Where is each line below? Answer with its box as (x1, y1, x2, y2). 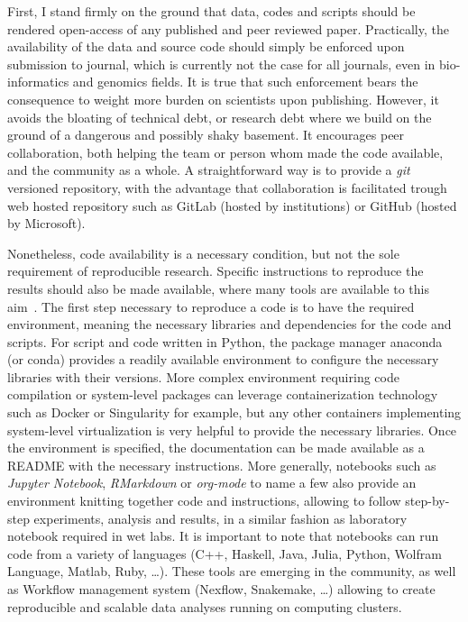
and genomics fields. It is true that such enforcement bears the (72, 72, 418, 91)
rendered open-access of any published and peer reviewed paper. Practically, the (7, 19, 449, 38)
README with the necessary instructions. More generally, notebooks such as (7, 455, 436, 474)
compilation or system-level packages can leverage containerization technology (7, 385, 438, 404)
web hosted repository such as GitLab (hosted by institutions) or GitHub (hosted (7, 196, 457, 215)
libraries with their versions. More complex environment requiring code (7, 367, 399, 386)
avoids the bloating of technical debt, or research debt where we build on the (7, 107, 432, 126)
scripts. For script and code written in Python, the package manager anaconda (7, 332, 443, 351)
